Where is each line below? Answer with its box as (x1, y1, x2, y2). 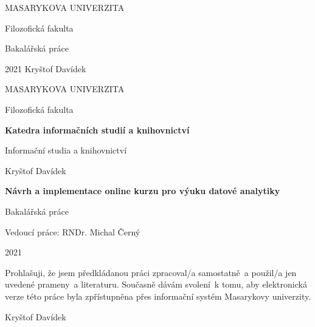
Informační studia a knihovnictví (5, 144, 127, 157)
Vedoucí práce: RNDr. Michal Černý (5, 225, 140, 238)
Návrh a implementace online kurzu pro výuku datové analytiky (5, 184, 280, 197)
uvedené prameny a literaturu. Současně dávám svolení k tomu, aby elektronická (5, 278, 307, 291)
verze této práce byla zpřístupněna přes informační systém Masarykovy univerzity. (5, 289, 311, 302)
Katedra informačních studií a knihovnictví (5, 123, 190, 136)
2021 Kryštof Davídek (5, 62, 86, 75)
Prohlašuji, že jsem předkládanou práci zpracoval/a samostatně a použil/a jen (5, 266, 297, 278)
